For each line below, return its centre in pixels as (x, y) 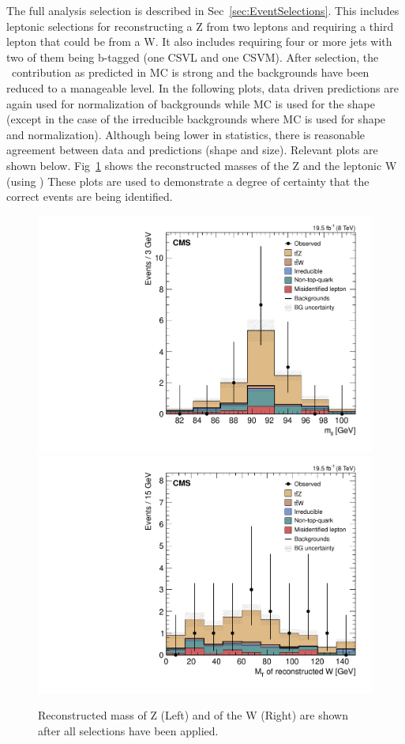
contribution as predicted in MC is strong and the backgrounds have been (190, 72)
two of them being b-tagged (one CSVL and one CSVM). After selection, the (193, 57)
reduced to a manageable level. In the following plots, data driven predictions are (202, 87)
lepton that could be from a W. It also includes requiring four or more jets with (199, 42)
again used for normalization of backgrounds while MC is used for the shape (191, 103)
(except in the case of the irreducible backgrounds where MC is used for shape (196, 119)
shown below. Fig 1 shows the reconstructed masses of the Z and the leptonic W (202, 165)
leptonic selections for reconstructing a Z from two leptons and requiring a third (200, 26)
